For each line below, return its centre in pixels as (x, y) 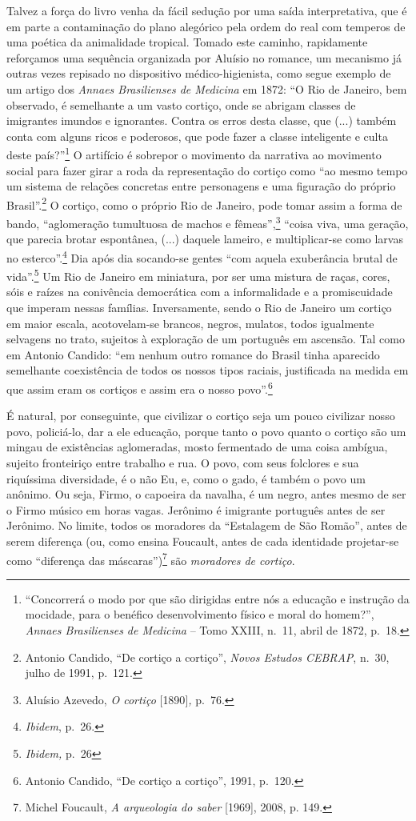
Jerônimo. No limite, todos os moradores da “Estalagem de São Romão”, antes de (207, 525)
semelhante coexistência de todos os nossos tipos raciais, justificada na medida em (208, 370)
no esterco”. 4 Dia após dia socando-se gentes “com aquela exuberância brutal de (202, 256)
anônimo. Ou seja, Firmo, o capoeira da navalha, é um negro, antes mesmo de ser (206, 494)
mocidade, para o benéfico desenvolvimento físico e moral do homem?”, (200, 614)
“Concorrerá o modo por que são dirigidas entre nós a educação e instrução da (217, 598)
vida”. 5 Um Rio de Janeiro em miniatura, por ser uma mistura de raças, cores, (198, 275)
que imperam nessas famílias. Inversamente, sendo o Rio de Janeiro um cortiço (199, 307)
